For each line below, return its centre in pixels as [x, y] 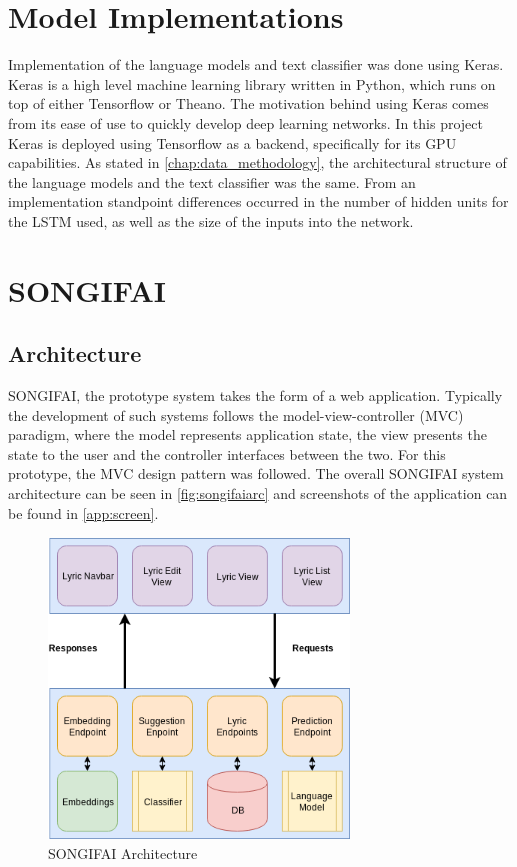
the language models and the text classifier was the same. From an [212, 181]
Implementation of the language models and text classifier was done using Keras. [256, 64]
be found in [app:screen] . [83, 512]
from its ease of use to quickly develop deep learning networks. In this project [245, 122]
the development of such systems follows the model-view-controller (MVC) [236, 414]
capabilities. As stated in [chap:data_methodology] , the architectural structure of [257, 162]
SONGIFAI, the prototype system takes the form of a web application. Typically [255, 395]
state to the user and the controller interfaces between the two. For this [227, 453]
